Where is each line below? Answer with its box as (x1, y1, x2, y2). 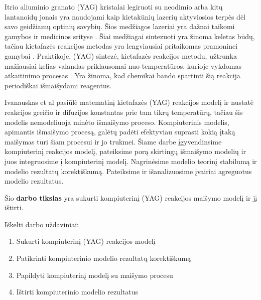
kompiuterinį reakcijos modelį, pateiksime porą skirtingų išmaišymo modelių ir (5, 146, 246, 157)
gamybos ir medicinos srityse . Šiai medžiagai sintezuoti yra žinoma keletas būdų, (5, 31, 255, 41)
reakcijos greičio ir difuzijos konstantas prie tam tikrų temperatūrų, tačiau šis (5, 106, 243, 117)
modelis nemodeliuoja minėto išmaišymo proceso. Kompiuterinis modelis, (5, 116, 229, 127)
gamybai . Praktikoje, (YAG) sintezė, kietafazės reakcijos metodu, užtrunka (5, 50, 237, 61)
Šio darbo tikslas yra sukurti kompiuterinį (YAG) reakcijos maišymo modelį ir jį (5, 192, 257, 203)
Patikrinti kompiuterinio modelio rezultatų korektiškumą (16, 253, 191, 263)
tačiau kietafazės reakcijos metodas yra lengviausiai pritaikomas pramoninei (5, 41, 238, 51)
